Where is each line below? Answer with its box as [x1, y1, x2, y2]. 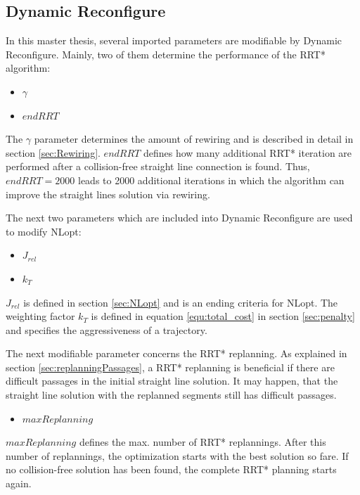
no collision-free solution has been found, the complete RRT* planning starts [6, 462, 337, 477]
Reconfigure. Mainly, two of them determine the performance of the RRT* [6, 46, 326, 61]
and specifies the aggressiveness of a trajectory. [6, 322, 207, 337]
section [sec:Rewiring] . [6, 145, 101, 160]
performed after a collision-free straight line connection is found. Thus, [6, 159, 310, 174]
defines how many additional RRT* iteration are [143, 145, 352, 160]
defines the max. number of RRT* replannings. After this [79, 435, 326, 449]
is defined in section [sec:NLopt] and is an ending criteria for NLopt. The [23, 295, 338, 309]
